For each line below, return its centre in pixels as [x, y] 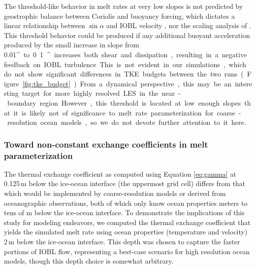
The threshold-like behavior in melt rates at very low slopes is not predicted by [124, 6]
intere [243, 83]
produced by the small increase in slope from [72, 45]
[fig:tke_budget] [47, 83]
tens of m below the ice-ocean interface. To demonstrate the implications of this [124, 212]
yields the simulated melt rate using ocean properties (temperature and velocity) [126, 232]
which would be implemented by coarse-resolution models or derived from [115, 193]
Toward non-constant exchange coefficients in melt [106, 144]
